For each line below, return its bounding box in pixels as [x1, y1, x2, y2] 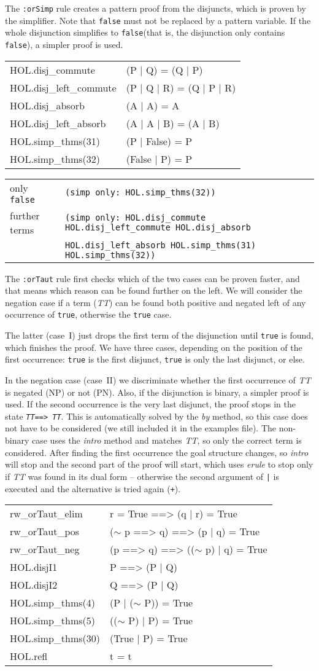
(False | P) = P [126, 151, 193, 166]
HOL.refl [10, 649, 48, 664]
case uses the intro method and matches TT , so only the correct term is [32, 434, 302, 447]
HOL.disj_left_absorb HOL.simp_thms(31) [65, 240, 256, 250]
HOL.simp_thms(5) [10, 613, 96, 628]
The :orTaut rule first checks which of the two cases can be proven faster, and [5, 272, 300, 284]
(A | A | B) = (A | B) [126, 116, 220, 130]
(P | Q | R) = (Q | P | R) [126, 80, 236, 95]
